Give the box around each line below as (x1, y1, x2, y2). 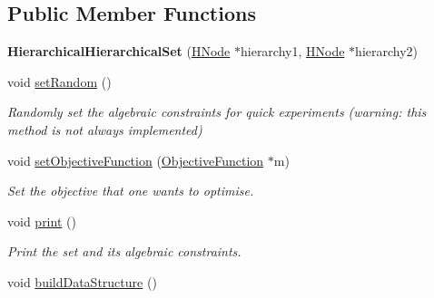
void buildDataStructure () (7, 272, 157, 291)
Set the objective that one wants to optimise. (7, 181, 254, 200)
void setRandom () (7, 72, 112, 91)
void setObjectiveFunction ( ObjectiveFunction (7, 150, 264, 169)
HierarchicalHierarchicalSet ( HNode (7, 42, 231, 61)
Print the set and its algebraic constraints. (7, 242, 242, 261)
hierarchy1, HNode (240, 42, 345, 61)
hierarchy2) (355, 42, 419, 61)
